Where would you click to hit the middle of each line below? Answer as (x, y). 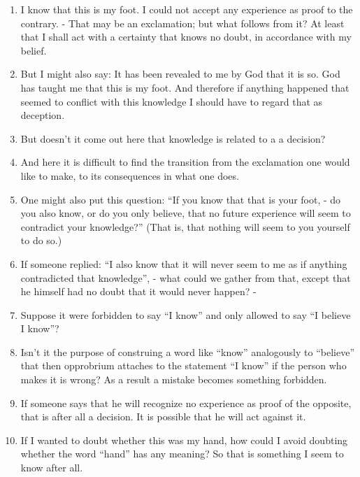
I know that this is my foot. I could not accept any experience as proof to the (187, 9)
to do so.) (41, 240)
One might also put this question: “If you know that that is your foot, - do (181, 199)
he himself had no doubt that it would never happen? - (138, 291)
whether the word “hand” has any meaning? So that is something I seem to (182, 454)
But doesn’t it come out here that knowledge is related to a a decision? (173, 138)
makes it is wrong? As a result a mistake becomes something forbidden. (174, 379)
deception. (43, 115)
